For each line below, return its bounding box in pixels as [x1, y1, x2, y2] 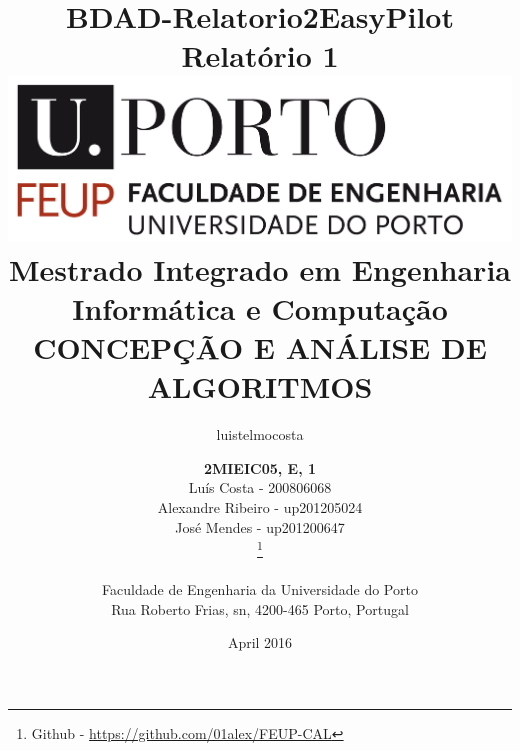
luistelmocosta [216, 424, 304, 445]
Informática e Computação [72, 287, 448, 328]
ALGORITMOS [147, 366, 373, 407]
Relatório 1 [181, 35, 339, 76]
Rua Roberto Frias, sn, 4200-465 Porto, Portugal [111, 598, 409, 619]
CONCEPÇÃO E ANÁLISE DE [33, 327, 487, 368]
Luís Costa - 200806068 [188, 477, 332, 498]
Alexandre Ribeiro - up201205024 [157, 497, 363, 518]
